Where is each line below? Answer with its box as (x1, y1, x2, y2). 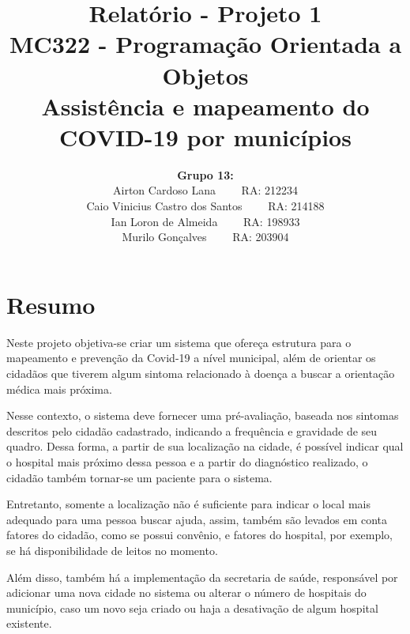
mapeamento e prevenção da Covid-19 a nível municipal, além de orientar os (6, 349, 376, 366)
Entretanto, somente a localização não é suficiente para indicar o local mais (6, 496, 371, 512)
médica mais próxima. (6, 380, 112, 397)
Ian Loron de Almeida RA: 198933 (111, 213, 300, 229)
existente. (6, 615, 52, 632)
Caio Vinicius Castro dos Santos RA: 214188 (86, 198, 325, 214)
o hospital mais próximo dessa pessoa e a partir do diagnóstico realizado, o (6, 453, 368, 470)
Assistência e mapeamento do (41, 89, 370, 122)
